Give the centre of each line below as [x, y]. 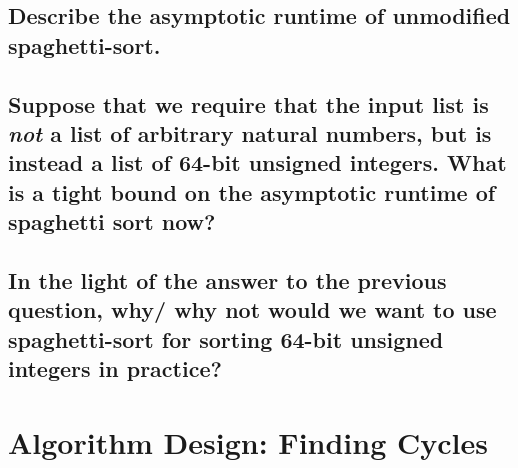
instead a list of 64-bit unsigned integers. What [257, 162]
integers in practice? [115, 368]
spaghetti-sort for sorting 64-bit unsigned [226, 338]
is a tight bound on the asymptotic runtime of [252, 191]
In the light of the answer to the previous [227, 279]
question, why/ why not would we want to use [252, 309]
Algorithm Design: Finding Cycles [248, 441]
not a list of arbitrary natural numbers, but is [250, 132]
